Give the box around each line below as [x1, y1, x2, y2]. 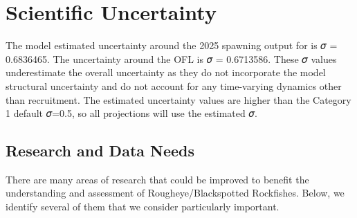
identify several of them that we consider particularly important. [6, 199, 280, 214]
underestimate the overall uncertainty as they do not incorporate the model [6, 65, 326, 80]
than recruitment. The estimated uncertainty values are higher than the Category [6, 92, 351, 107]
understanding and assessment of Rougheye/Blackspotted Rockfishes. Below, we [6, 185, 345, 200]
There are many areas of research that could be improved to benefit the [6, 172, 309, 186]
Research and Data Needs [6, 140, 195, 161]
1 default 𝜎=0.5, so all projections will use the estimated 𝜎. [6, 106, 257, 120]
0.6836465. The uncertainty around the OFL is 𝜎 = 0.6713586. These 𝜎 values [6, 51, 337, 66]
